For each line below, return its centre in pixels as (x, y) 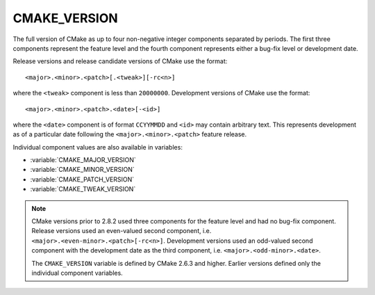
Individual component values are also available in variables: (98, 147)
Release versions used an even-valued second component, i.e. (122, 231)
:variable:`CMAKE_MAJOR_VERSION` (83, 160)
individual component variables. (77, 273)
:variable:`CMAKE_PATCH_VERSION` (82, 179)
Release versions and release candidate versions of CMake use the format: (120, 61)
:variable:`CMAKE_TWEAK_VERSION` (83, 189)
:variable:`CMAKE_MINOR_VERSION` (82, 170)
